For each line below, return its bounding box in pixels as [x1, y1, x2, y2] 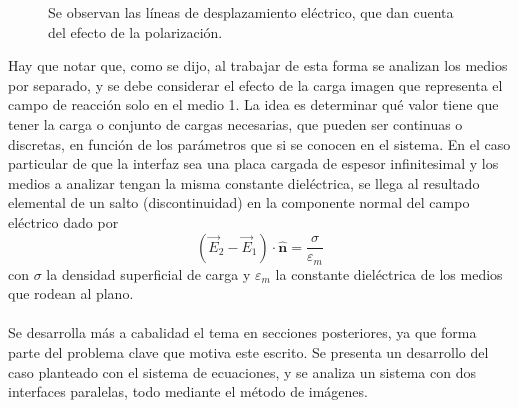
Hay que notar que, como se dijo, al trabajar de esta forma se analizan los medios [8, 55, 508, 76]
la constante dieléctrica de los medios [275, 263, 503, 284]
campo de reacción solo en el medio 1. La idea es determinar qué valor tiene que [8, 94, 499, 115]
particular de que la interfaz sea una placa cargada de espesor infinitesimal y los [8, 153, 499, 174]
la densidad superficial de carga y [46, 263, 251, 284]
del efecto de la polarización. [48, 21, 223, 42]
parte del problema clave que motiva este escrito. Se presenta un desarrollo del [8, 341, 489, 362]
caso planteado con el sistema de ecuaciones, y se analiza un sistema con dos [8, 361, 476, 382]
